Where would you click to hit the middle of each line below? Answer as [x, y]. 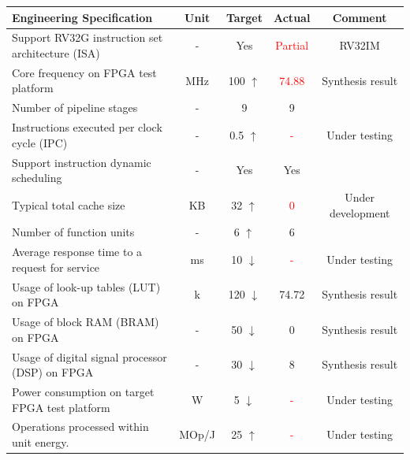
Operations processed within [80, 427]
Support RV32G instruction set [88, 37]
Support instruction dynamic [82, 162]
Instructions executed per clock [87, 127]
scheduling [37, 178]
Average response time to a [77, 252]
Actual [292, 17]
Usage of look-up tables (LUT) [86, 286]
